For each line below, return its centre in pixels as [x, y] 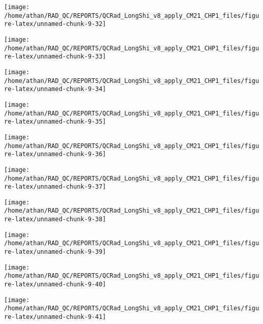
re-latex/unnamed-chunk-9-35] [55, 122]
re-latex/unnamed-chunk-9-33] [55, 57]
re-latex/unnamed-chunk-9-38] [55, 219]
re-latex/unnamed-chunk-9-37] [55, 187]
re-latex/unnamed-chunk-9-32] [55, 24]
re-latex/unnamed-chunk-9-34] [55, 89]
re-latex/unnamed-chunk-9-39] [55, 252]
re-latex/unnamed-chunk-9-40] [55, 285]
